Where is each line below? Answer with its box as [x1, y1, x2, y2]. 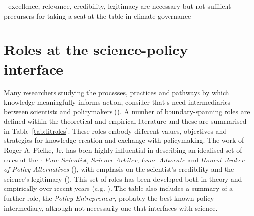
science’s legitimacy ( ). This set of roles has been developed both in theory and [4, 173, 242, 184]
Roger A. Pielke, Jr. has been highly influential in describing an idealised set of [4, 145, 242, 155]
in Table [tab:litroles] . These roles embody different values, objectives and [4, 125, 227, 135]
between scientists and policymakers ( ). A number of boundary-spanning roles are [4, 106, 250, 116]
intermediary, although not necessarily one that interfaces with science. [4, 202, 218, 213]
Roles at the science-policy [4, 39, 188, 59]
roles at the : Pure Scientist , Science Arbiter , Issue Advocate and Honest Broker [4, 154, 244, 164]
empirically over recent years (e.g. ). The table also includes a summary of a [4, 183, 233, 193]
